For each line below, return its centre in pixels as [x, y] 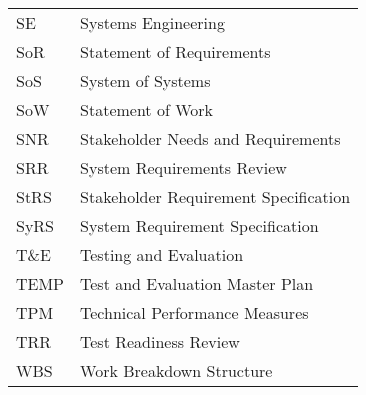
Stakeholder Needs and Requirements [210, 138]
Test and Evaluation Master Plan [197, 283]
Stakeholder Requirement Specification [215, 196]
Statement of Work [146, 109]
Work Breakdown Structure [176, 370]
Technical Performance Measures [194, 312]
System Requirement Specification [199, 225]
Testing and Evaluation [162, 254]
